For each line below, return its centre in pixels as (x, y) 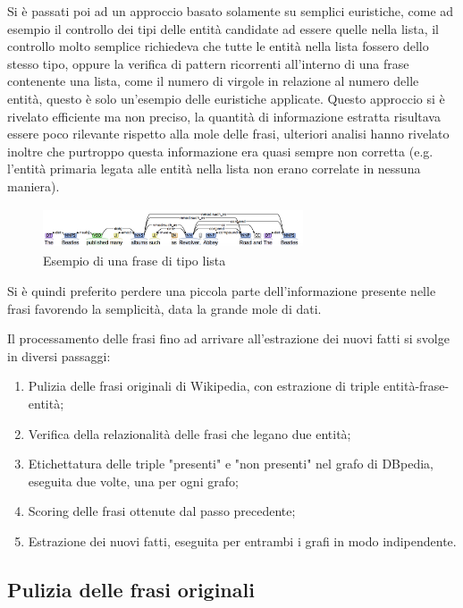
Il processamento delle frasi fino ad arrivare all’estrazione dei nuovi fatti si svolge (228, 338)
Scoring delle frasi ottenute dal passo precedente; (162, 511)
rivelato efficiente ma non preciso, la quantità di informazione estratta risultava (224, 116)
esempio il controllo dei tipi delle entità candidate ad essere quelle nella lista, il (223, 28)
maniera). (34, 186)
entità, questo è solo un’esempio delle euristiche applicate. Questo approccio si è (226, 98)
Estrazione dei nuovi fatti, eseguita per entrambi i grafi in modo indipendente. (242, 541)
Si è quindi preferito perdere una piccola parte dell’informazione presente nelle (222, 291)
